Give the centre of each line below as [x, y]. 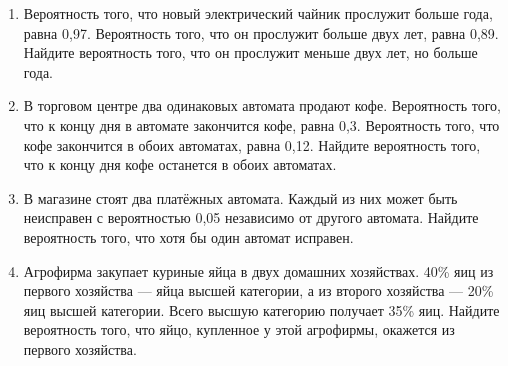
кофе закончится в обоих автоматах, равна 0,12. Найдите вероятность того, [252, 144]
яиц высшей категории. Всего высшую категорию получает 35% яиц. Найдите [261, 309]
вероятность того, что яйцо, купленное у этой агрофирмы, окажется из [239, 329]
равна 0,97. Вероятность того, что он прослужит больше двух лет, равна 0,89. [261, 32]
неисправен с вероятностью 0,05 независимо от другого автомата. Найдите [251, 217]
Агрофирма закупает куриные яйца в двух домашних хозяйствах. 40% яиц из [258, 270]
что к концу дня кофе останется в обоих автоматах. [180, 164]
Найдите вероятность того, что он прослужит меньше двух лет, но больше [250, 52]
